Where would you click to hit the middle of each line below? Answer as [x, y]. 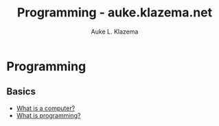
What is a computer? [46, 108]
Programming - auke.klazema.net [115, 13]
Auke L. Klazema [115, 32]
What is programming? [48, 115]
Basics [21, 91]
